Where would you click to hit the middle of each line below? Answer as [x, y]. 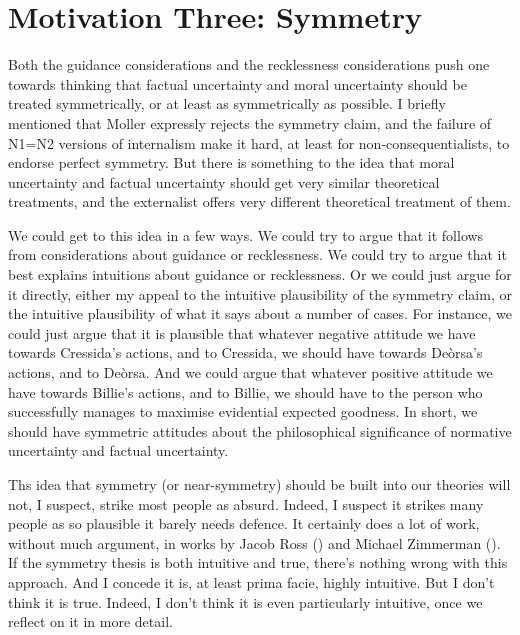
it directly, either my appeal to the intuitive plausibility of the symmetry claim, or [260, 293]
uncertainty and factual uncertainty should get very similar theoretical [224, 181]
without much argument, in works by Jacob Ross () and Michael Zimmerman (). [254, 542]
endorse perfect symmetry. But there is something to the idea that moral [231, 162]
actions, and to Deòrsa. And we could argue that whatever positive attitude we [250, 372]
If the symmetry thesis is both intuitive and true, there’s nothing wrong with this [258, 562]
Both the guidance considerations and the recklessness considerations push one [249, 64]
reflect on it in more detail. [90, 621]
